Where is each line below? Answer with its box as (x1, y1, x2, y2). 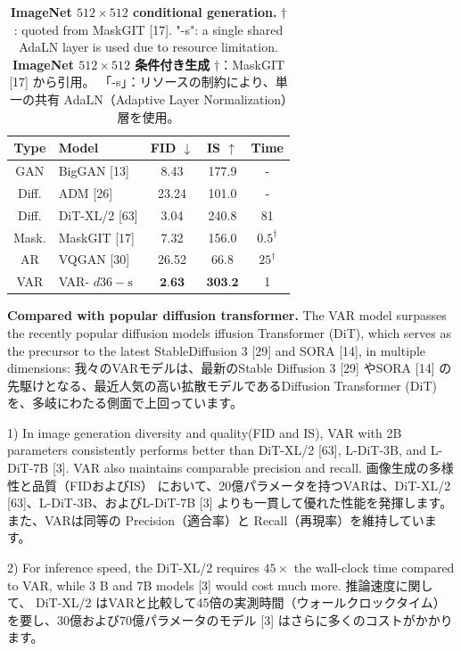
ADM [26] (58, 183, 113, 202)
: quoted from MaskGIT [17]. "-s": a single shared (13, 20, 284, 38)
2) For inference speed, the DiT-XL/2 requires (7, 558, 259, 577)
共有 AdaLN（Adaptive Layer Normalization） (34, 89, 288, 108)
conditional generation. (133, 3, 277, 21)
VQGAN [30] (58, 250, 130, 268)
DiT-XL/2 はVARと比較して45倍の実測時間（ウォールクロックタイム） (35, 593, 446, 612)
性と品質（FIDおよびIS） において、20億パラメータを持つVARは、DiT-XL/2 (7, 475, 451, 494)
